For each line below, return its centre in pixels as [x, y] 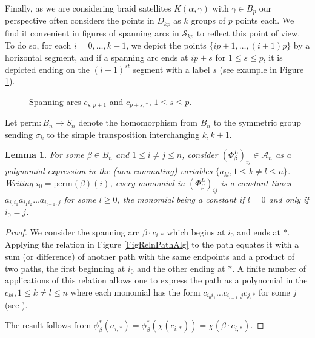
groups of [208, 20]
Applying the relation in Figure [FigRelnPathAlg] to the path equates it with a [152, 244]
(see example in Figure [262, 69]
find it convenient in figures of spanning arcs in [92, 32]
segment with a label [171, 69]
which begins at [196, 232]
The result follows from [48, 325]
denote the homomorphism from [138, 122]
